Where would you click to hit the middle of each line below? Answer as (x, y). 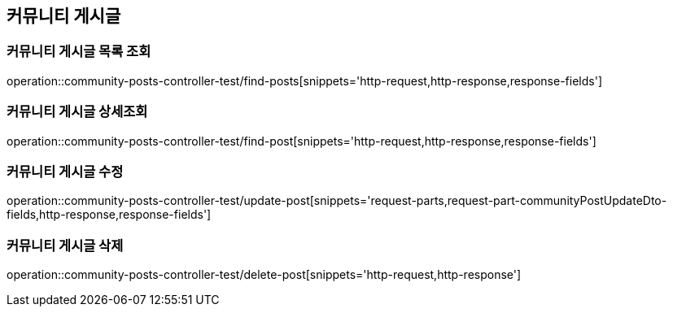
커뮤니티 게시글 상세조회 (77, 112)
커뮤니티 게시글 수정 (65, 171)
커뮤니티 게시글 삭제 (65, 245)
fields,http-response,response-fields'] (109, 215)
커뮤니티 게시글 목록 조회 (79, 52)
